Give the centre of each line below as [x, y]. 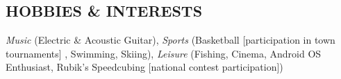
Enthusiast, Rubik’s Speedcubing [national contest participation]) [144, 67]
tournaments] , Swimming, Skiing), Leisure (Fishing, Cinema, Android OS [164, 53]
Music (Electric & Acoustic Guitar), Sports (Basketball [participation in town [170, 40]
